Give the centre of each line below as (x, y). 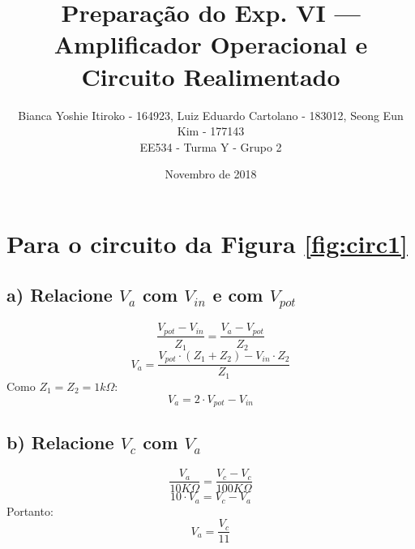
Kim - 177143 (211, 131)
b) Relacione (60, 442)
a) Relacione (60, 295)
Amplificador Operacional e (211, 44)
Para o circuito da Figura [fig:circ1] (207, 243)
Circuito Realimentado (211, 76)
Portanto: (30, 510)
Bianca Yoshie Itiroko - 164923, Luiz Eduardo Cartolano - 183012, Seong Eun (211, 115)
